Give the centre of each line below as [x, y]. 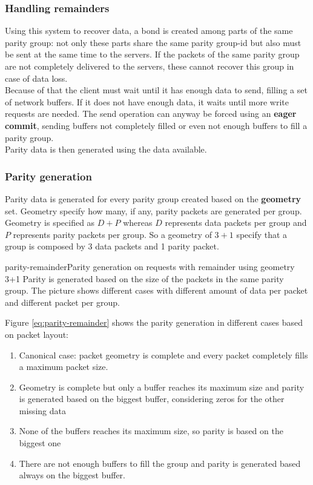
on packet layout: [37, 334]
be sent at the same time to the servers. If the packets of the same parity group [152, 54]
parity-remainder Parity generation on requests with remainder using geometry [150, 266]
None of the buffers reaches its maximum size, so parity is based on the [151, 431]
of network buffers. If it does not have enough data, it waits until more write [147, 101]
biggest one [40, 443]
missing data [42, 410]
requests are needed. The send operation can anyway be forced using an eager [151, 114]
